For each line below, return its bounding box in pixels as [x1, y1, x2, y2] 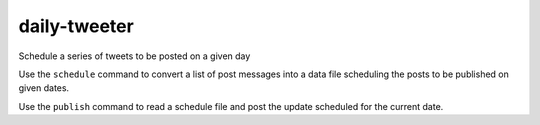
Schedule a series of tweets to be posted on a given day [18, 50, 251, 62]
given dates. [18, 82, 70, 94]
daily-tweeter [18, 15, 134, 37]
